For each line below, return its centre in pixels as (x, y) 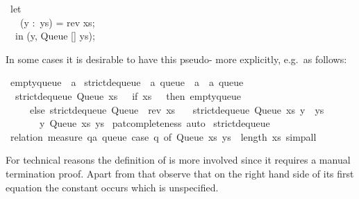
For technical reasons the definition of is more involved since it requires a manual (178, 160)
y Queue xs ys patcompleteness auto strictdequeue (155, 123)
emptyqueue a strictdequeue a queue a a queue (127, 82)
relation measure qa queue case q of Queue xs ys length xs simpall (163, 136)
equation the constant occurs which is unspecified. (112, 187)
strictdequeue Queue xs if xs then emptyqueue (128, 95)
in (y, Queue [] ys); (55, 36)
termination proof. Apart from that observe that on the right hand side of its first (180, 173)
